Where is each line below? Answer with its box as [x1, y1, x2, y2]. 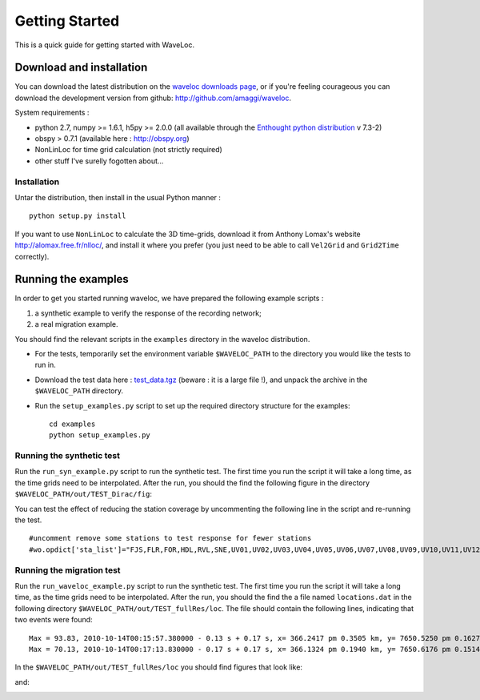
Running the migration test [14, 565, 121, 576]
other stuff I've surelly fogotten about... [34, 156, 164, 166]
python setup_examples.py [49, 431, 151, 440]
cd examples [49, 419, 96, 428]
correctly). [14, 251, 50, 261]
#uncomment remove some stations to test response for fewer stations [29, 533, 312, 543]
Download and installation [14, 61, 148, 74]
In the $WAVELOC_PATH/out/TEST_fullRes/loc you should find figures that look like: [14, 662, 303, 672]
